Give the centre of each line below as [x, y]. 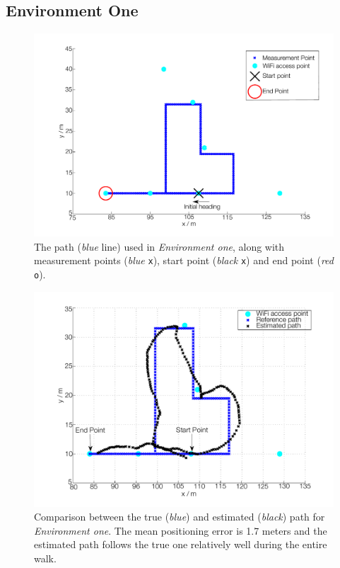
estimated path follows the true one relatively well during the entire [181, 544]
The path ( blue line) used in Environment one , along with [159, 246]
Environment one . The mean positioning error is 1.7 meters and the [181, 530]
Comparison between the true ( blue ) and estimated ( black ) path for [180, 517]
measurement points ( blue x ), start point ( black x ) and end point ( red [184, 260]
